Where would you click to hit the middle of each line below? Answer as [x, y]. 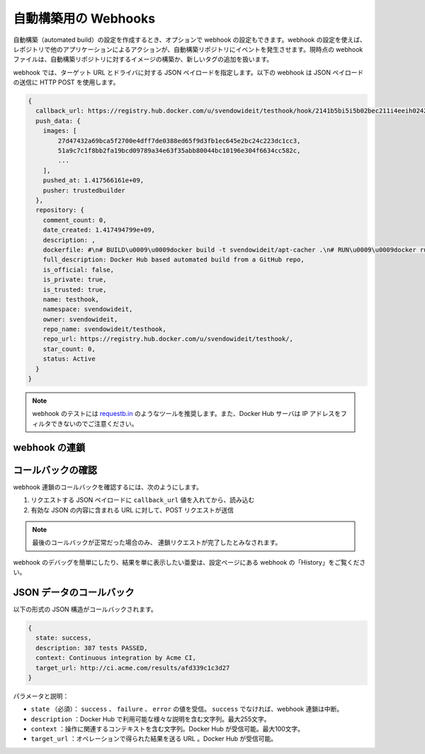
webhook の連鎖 [49, 448]
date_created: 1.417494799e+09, [99, 230]
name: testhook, [71, 299]
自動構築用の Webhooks [84, 18]
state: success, [64, 638]
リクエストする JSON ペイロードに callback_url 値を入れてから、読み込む [143, 500]
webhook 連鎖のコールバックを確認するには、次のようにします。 [108, 487]
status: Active [69, 359]
